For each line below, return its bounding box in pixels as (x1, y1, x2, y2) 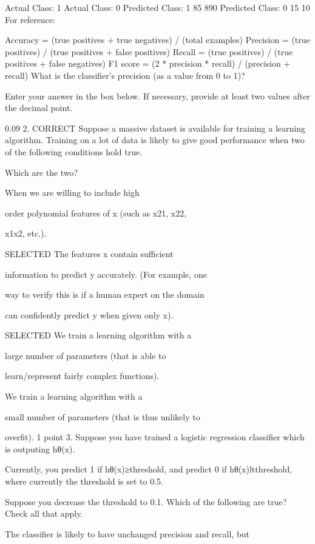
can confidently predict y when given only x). (5, 308, 174, 321)
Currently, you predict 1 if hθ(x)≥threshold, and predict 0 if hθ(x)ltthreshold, (5, 463, 293, 475)
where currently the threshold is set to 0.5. (5, 475, 163, 488)
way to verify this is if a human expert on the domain (5, 288, 205, 301)
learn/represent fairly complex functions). (5, 369, 160, 382)
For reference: (5, 13, 56, 25)
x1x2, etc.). (5, 227, 47, 240)
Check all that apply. (5, 507, 83, 520)
